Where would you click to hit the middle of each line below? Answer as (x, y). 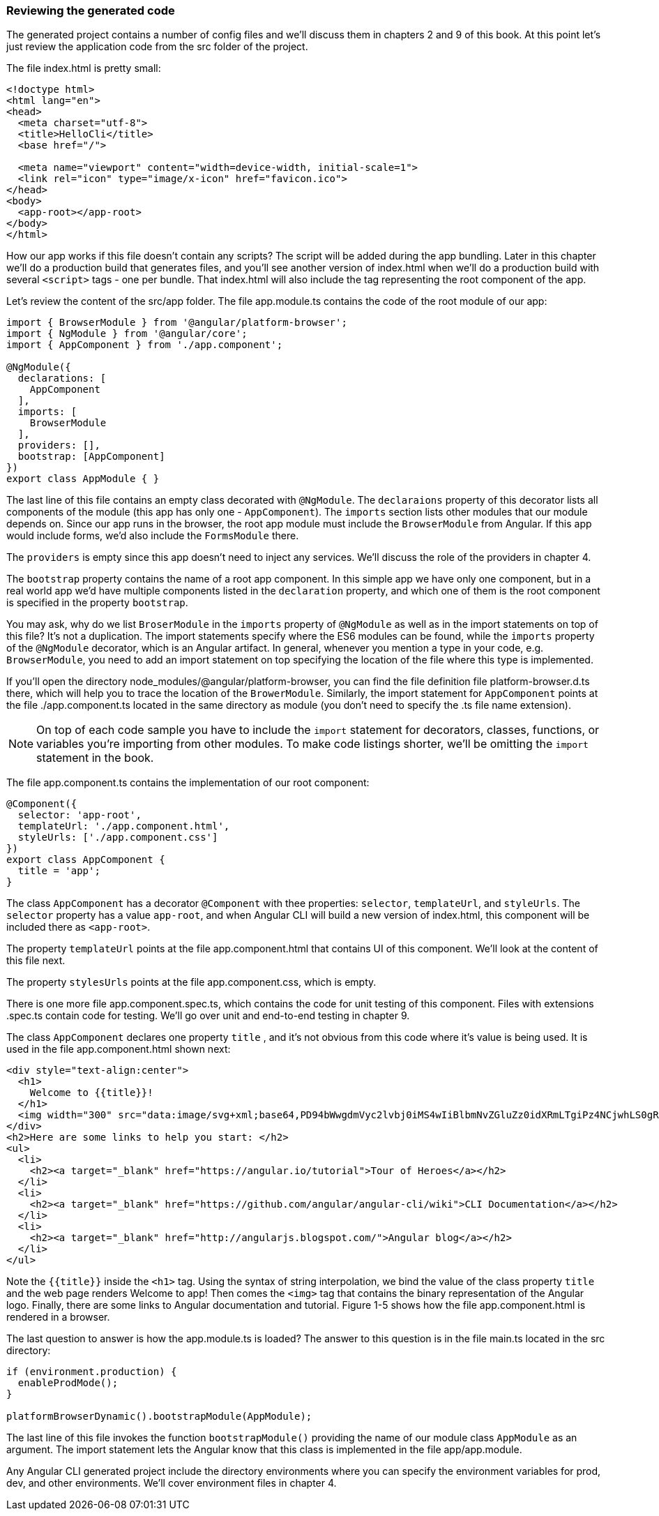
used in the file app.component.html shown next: (119, 1049)
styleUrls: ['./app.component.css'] (118, 838)
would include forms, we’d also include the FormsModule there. (153, 536)
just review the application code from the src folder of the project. (157, 47)
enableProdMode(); (68, 1383)
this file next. (36, 961)
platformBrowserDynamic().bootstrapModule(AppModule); (159, 1417)
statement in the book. (95, 758)
